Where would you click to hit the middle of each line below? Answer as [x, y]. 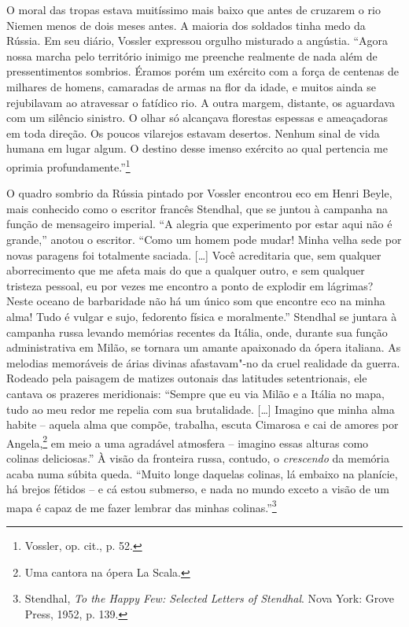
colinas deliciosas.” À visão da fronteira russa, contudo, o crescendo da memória [198, 457]
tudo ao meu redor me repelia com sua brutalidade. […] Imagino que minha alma [201, 409]
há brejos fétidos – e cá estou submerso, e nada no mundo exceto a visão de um [198, 489]
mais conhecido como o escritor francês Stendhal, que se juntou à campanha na [197, 208]
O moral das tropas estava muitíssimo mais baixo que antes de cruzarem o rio [193, 9]
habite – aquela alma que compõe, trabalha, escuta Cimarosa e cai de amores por [203, 424]
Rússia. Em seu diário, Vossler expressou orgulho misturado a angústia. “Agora [197, 41]
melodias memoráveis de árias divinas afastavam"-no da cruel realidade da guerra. [203, 362]
